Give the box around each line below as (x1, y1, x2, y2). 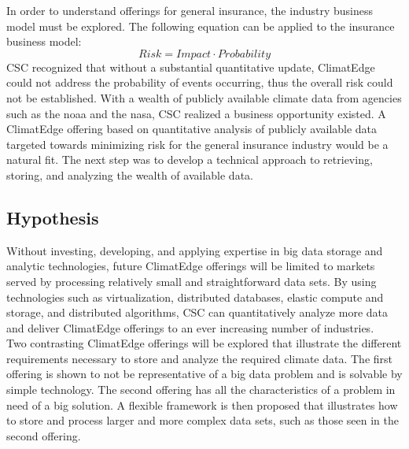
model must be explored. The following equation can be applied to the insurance (6, 17, 395, 34)
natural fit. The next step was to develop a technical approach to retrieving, (6, 151, 373, 168)
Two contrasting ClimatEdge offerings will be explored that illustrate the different (6, 335, 402, 351)
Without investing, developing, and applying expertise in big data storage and (6, 242, 383, 258)
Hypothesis (6, 205, 99, 229)
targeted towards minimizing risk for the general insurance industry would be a (6, 135, 389, 152)
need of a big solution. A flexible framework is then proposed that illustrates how (6, 396, 398, 413)
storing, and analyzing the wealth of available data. (6, 166, 253, 183)
